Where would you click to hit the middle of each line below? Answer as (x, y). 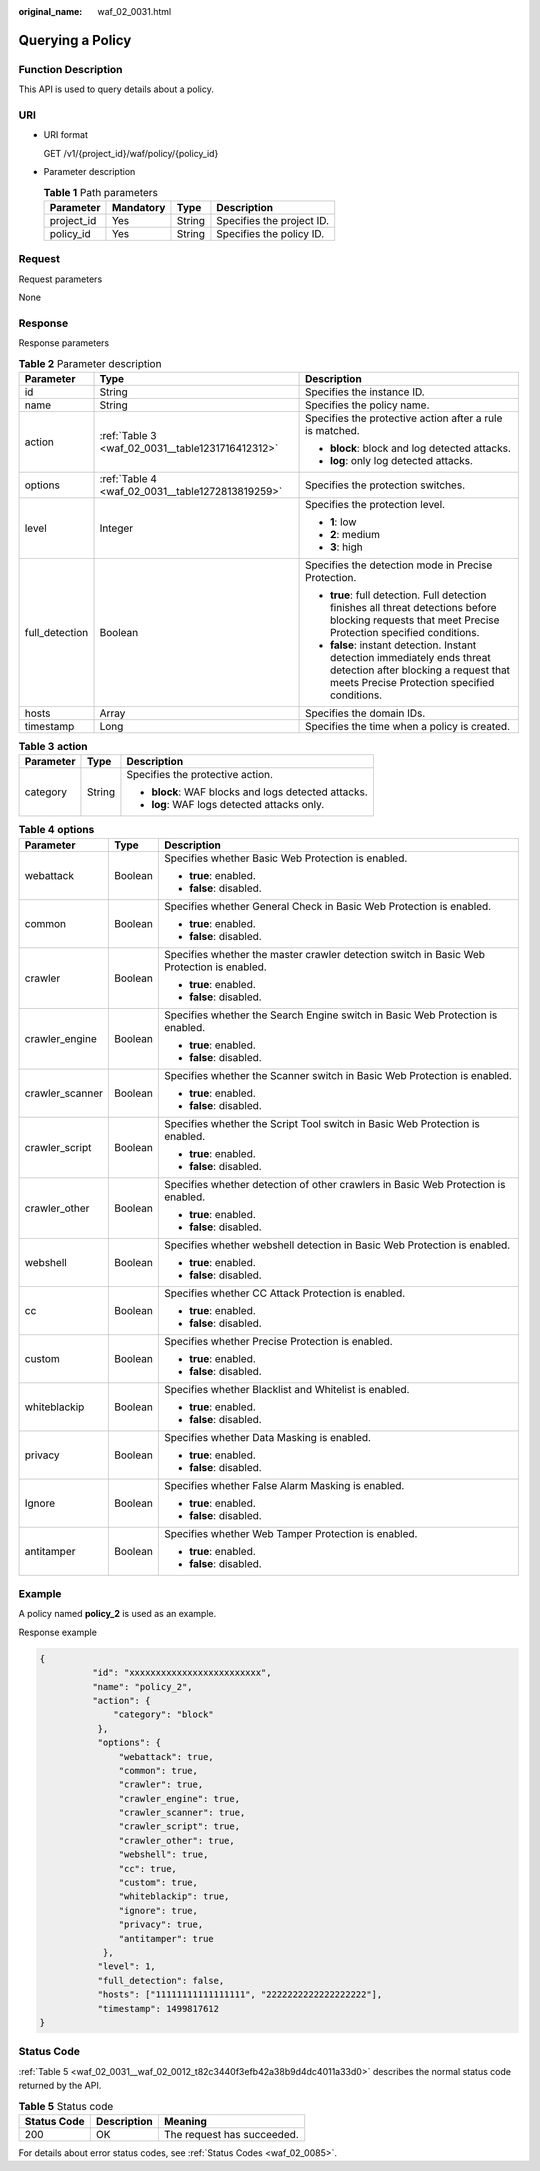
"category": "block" (163, 1714)
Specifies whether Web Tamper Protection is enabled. (290, 1533)
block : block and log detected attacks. (421, 448)
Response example (57, 1632)
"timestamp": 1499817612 (158, 2008)
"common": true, (158, 1770)
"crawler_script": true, (179, 1826)
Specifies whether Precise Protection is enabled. (278, 1341)
